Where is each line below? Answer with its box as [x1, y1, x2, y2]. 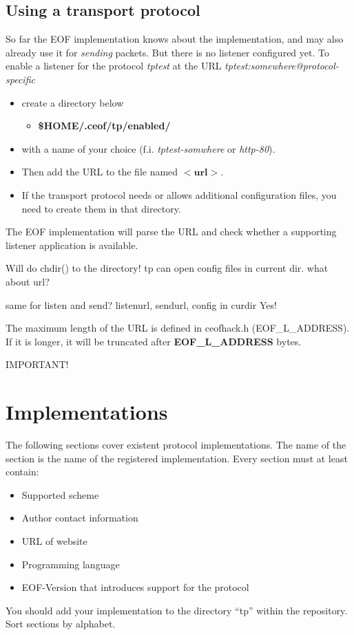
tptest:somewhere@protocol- [225, 58, 339, 73]
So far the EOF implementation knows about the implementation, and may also [6, 32, 344, 46]
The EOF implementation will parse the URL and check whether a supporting [6, 224, 337, 239]
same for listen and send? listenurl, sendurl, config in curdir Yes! [6, 297, 277, 312]
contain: [6, 464, 39, 479]
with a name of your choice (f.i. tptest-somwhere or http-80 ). [21, 141, 275, 155]
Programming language [21, 557, 120, 571]
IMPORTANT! [6, 357, 69, 372]
